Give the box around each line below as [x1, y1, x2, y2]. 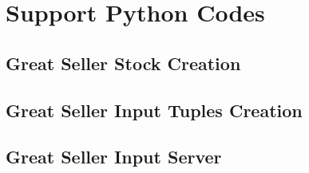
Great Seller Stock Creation [6, 50, 241, 75]
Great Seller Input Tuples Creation [6, 97, 303, 122]
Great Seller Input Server [6, 144, 222, 169]
